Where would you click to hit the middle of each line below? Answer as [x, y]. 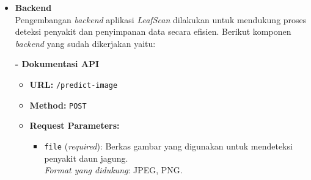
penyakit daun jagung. [86, 158]
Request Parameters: [75, 125]
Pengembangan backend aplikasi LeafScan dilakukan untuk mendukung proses [161, 19]
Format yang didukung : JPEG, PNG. [113, 170]
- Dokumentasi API [57, 64]
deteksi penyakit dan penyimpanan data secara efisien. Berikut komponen [153, 31]
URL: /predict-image [74, 84]
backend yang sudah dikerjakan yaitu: [85, 43]
